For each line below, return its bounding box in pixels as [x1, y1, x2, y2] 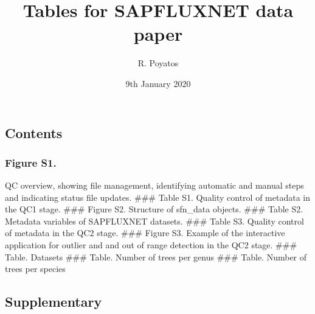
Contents [5, 123, 63, 142]
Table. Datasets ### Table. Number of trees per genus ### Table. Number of [5, 250, 307, 263]
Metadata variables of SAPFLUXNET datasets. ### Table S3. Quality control [5, 214, 304, 227]
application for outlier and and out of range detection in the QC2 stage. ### [5, 239, 297, 251]
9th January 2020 [125, 77, 191, 89]
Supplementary [5, 292, 102, 311]
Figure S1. [5, 155, 57, 170]
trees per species [5, 262, 66, 275]
